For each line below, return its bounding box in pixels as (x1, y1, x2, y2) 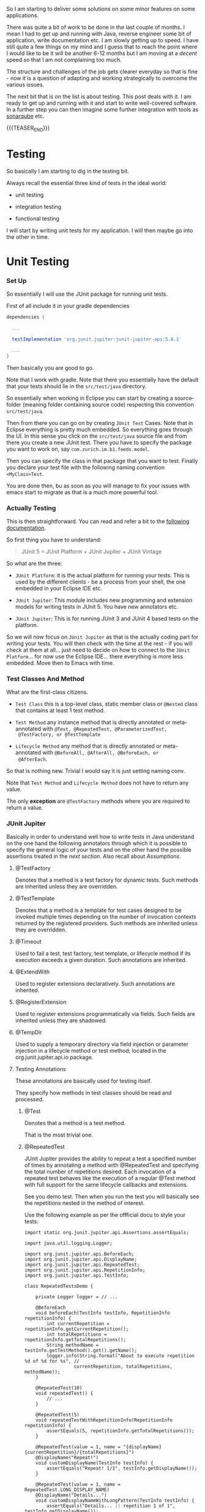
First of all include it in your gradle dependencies (6, 303, 130, 310)
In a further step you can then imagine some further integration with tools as (6, 106, 199, 113)
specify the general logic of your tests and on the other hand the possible (6, 846, 192, 854)
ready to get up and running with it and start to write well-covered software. (6, 99, 198, 107)
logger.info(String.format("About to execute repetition (46, 1353, 195, 1359)
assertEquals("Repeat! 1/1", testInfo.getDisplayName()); (46, 1465, 198, 1472)
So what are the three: (6, 560, 62, 567)
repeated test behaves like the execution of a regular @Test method (24, 1175, 196, 1182)
